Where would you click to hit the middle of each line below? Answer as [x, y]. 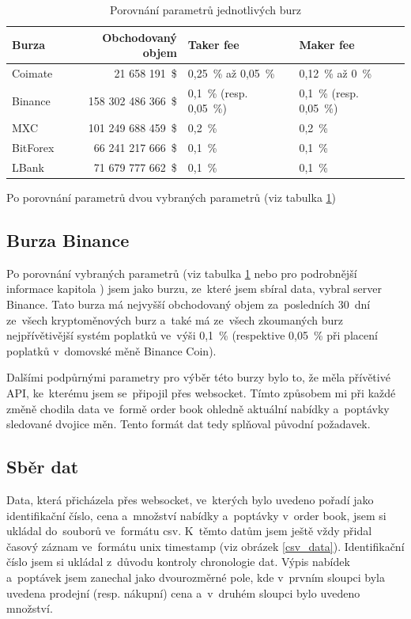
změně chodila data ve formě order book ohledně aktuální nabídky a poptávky [198, 408]
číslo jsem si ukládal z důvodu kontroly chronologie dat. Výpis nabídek [178, 562]
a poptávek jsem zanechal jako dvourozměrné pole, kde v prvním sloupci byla [196, 577]
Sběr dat [43, 467]
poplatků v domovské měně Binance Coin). [111, 350]
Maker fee [327, 45]
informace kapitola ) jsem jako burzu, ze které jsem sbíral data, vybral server [194, 289]
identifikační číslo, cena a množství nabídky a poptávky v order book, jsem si [196, 515]
